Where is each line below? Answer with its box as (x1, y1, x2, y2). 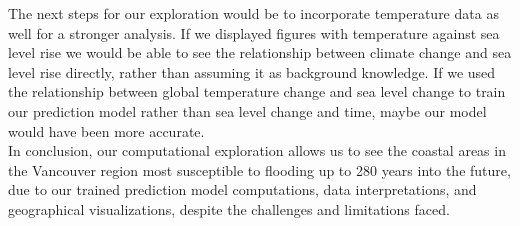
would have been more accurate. (8, 120, 205, 141)
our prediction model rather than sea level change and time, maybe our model (8, 100, 487, 121)
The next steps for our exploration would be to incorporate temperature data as (8, 3, 499, 23)
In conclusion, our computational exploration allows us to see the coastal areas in (8, 140, 506, 161)
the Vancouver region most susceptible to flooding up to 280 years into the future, (8, 159, 511, 180)
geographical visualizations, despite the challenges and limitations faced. (8, 198, 450, 219)
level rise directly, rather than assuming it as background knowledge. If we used (8, 61, 496, 82)
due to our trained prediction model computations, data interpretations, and (8, 179, 477, 200)
